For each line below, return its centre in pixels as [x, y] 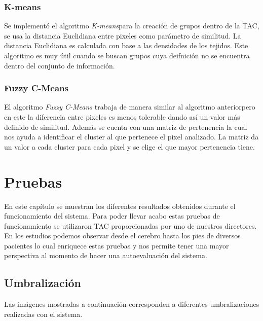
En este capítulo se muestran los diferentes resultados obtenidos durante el [120, 206]
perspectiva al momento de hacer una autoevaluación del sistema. [106, 255]
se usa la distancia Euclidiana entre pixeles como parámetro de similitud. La [123, 35]
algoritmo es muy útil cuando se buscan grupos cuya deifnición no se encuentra [127, 55]
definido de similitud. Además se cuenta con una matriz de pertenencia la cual [126, 127]
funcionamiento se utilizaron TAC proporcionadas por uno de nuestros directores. [130, 225]
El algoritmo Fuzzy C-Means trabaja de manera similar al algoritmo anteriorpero [130, 107]
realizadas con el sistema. [43, 314]
